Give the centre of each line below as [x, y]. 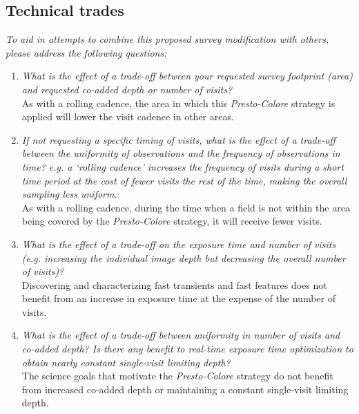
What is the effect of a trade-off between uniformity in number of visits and [181, 335]
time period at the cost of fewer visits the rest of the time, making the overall [184, 180]
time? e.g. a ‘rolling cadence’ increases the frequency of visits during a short [183, 166]
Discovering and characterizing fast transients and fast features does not [174, 284]
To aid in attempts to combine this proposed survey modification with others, [167, 39]
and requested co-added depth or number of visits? [127, 89]
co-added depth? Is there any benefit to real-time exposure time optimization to [187, 349]
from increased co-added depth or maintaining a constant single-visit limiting [185, 389]
